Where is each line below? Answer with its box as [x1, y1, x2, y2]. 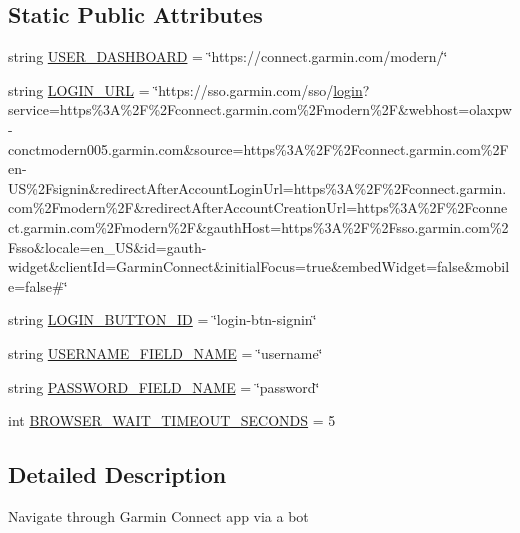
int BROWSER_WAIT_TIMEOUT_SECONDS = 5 [8, 410, 336, 431]
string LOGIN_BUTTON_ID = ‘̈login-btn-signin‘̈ [8, 309, 317, 330]
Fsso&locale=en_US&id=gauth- [8, 236, 207, 257]
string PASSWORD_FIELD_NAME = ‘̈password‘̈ [8, 376, 320, 397]
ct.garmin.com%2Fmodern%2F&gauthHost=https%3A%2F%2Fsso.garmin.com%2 [8, 216, 509, 237]
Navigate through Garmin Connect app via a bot [8, 505, 309, 526]
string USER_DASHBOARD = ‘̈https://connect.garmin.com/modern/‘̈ [8, 46, 448, 67]
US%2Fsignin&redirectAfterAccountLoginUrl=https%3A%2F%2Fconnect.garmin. [8, 177, 507, 198]
